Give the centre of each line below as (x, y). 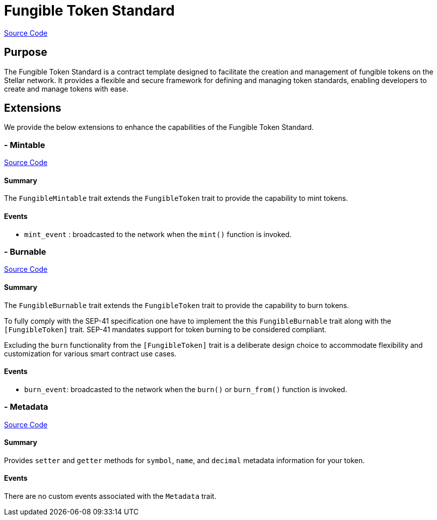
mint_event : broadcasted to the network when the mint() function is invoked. (158, 234)
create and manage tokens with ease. (66, 89)
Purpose (26, 52)
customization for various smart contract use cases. (90, 353)
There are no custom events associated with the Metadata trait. (110, 496)
